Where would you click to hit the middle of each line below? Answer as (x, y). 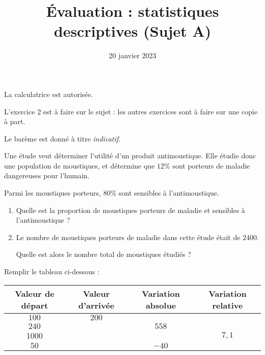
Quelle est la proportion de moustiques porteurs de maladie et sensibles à (130, 210)
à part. (15, 121)
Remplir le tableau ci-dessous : (52, 271)
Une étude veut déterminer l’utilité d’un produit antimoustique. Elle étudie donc (130, 156)
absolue (161, 305)
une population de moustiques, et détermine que (79, 165)
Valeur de (35, 293)
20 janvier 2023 (132, 55)
